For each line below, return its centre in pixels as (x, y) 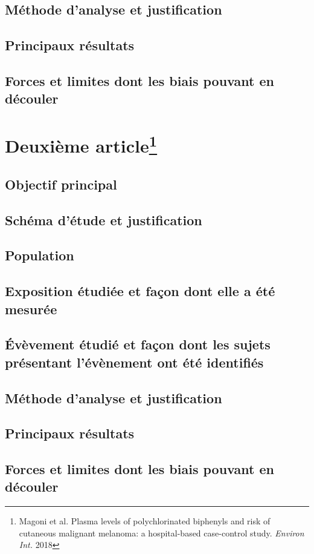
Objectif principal (61, 184)
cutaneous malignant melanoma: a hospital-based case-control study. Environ (162, 533)
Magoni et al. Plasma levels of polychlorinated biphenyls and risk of (145, 521)
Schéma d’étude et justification (104, 219)
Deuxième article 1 (81, 144)
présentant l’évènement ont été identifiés (134, 362)
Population (40, 255)
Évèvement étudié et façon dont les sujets (138, 344)
